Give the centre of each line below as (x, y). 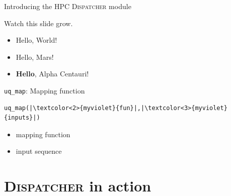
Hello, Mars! (35, 57)
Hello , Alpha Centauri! (52, 74)
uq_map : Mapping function (45, 90)
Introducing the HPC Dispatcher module (68, 6)
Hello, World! (36, 40)
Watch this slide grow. (38, 23)
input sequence (39, 151)
